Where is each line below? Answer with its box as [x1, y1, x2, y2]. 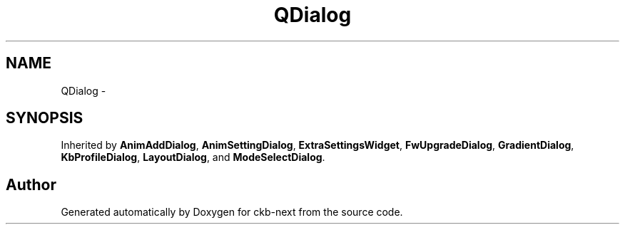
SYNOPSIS [6, 109, 83, 127]
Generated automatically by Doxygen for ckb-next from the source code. [61, 206, 403, 219]
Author [6, 175, 56, 194]
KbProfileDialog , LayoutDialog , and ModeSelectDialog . [61, 151, 325, 164]
